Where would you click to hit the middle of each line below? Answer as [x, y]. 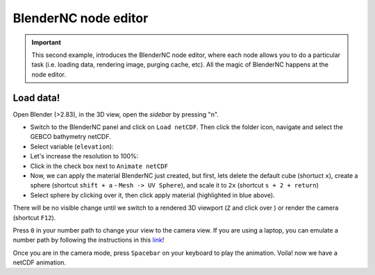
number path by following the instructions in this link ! [89, 240]
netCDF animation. [39, 262]
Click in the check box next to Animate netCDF [99, 166]
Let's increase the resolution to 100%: [84, 156]
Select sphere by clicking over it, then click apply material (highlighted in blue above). [152, 195]
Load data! [36, 98]
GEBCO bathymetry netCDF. [70, 137]
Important [47, 42]
